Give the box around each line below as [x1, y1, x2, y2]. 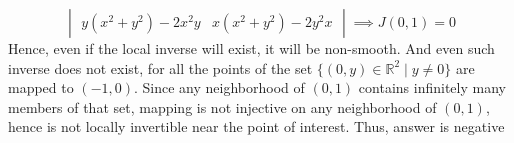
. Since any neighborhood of [134, 77, 305, 98]
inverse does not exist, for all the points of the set [8, 57, 313, 78]
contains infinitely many [358, 77, 506, 98]
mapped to [8, 77, 74, 98]
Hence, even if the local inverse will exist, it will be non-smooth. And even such [8, 38, 495, 58]
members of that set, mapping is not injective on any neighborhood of [8, 96, 437, 117]
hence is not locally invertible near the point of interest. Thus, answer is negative [8, 116, 505, 137]
